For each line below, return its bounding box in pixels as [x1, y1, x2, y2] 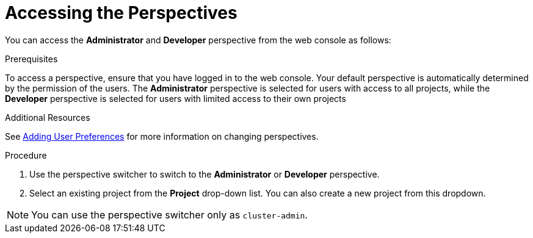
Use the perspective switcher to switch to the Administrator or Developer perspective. [29, 168, 380, 179]
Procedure [5, 150, 47, 160]
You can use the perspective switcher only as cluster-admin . [31, 208, 308, 221]
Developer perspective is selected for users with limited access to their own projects [5, 93, 346, 104]
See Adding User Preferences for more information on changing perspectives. [5, 131, 319, 142]
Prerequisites [5, 53, 58, 64]
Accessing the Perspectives [5, 2, 237, 23]
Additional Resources [5, 112, 90, 123]
